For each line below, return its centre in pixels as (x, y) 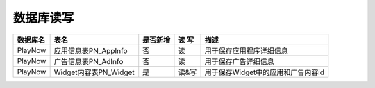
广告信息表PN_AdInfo (89, 61)
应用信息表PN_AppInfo (91, 50)
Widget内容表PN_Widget (94, 72)
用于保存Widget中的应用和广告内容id (265, 72)
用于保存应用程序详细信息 (246, 50)
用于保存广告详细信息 (239, 61)
